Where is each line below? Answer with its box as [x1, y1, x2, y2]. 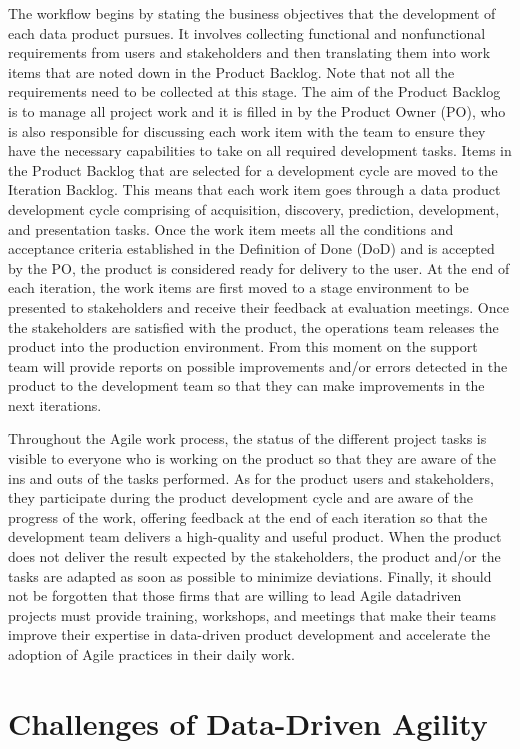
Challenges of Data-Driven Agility [8, 702, 488, 743]
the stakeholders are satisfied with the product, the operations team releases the [8, 316, 499, 337]
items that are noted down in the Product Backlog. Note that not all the [8, 61, 455, 82]
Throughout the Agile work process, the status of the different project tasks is [8, 428, 487, 449]
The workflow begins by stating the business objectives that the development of [8, 3, 496, 23]
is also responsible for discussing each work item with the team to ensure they [8, 120, 486, 141]
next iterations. [8, 394, 102, 415]
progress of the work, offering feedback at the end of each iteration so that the [8, 506, 488, 527]
